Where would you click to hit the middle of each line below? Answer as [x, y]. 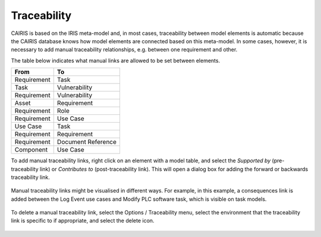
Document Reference [87, 142]
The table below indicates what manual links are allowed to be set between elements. [115, 60]
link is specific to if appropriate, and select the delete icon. [83, 221]
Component [31, 150]
